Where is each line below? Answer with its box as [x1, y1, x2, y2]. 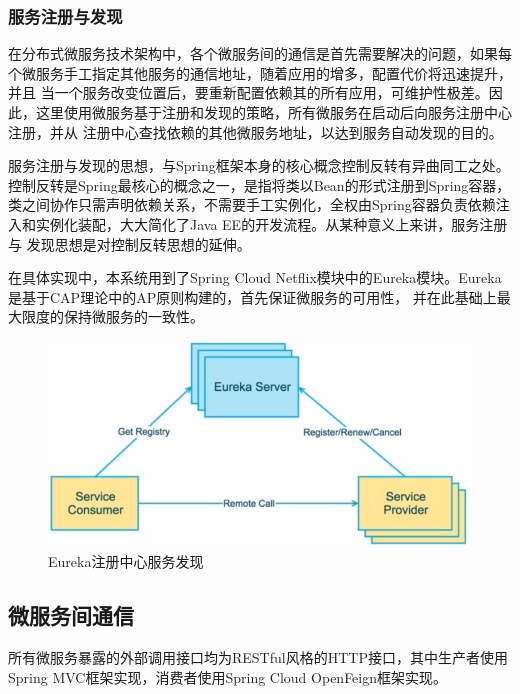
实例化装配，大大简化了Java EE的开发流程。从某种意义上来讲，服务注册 [35, 213, 508, 234]
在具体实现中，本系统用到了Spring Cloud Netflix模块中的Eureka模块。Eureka [8, 267, 502, 288]
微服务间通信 [8, 600, 134, 631]
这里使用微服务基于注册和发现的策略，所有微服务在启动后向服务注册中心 [35, 102, 512, 122]
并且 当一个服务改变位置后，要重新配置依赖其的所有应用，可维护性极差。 [8, 82, 489, 103]
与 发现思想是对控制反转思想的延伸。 [8, 233, 251, 254]
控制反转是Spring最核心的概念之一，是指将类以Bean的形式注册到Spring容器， [8, 174, 511, 195]
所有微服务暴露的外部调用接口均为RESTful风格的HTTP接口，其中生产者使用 [8, 647, 508, 668]
